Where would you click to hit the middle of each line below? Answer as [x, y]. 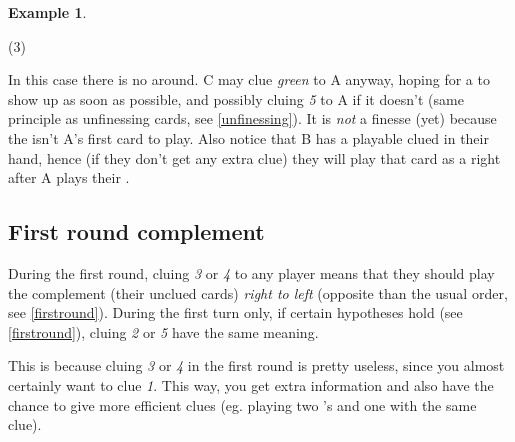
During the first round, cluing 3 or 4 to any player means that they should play [251, 272]
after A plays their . [69, 177]
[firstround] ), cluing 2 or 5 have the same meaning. [163, 331]
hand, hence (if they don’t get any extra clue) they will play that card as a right [254, 157]
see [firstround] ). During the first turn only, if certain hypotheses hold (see [235, 312]
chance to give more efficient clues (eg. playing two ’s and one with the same [242, 404]
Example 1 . [47, 12]
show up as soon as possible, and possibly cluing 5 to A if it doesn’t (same [236, 98]
